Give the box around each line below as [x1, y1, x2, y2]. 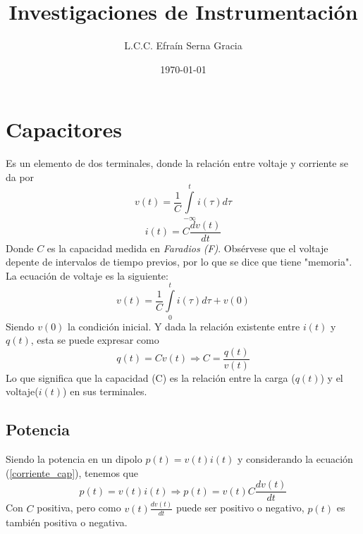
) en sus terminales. [63, 384, 147, 399]
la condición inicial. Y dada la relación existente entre [68, 318, 300, 333]
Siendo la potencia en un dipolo [6, 452, 142, 466]
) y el [320, 370, 343, 385]
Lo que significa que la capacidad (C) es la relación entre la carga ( [6, 370, 295, 385]
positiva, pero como [37, 500, 121, 515]
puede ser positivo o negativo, [176, 500, 304, 515]
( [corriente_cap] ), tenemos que [6, 465, 138, 480]
